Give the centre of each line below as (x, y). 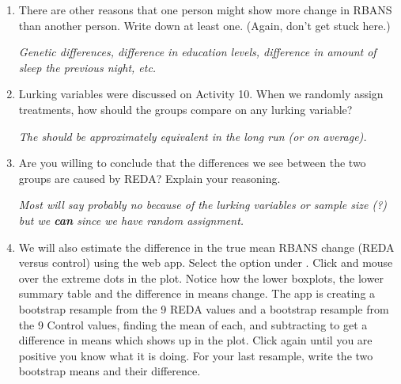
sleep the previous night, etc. (87, 67)
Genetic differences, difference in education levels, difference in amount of (197, 52)
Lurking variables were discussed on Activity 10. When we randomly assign (201, 94)
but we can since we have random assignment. (131, 220)
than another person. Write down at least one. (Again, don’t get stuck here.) (204, 25)
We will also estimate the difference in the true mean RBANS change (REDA (206, 247)
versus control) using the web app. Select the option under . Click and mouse (206, 262)
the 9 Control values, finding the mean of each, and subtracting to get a (193, 324)
